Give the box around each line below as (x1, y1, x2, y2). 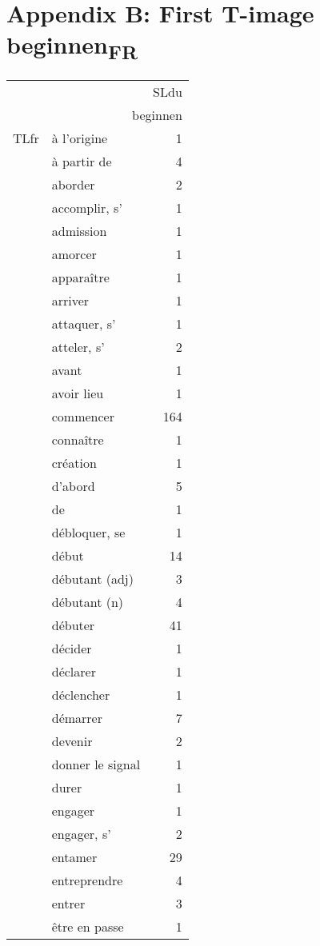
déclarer (51, 662, 96, 681)
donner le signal (51, 755, 141, 774)
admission (51, 222, 107, 241)
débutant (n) (51, 593, 124, 612)
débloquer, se (51, 523, 126, 542)
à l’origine (51, 129, 108, 148)
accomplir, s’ (51, 198, 122, 218)
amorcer (51, 245, 97, 264)
